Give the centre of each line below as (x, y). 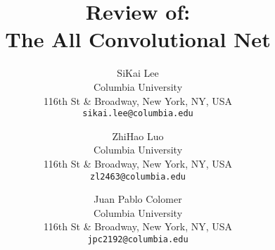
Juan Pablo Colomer (138, 199)
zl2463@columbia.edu (138, 176)
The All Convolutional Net (138, 39)
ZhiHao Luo (138, 136)
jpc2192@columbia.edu (138, 239)
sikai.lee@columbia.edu (138, 114)
